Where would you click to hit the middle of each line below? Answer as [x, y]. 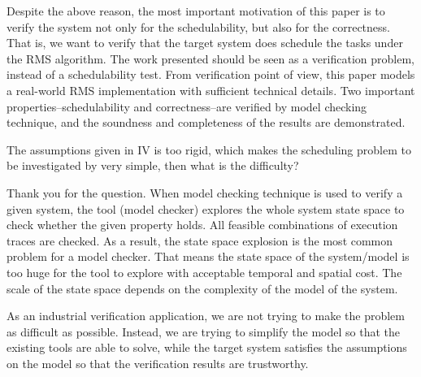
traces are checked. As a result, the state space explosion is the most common [200, 240]
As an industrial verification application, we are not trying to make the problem [206, 316]
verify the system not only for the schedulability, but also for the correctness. [198, 26]
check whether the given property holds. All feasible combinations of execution [202, 225]
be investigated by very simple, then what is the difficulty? [153, 165]
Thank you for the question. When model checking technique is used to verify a [205, 192]
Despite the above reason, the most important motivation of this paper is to [196, 11]
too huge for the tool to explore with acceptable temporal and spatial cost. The [204, 272]
